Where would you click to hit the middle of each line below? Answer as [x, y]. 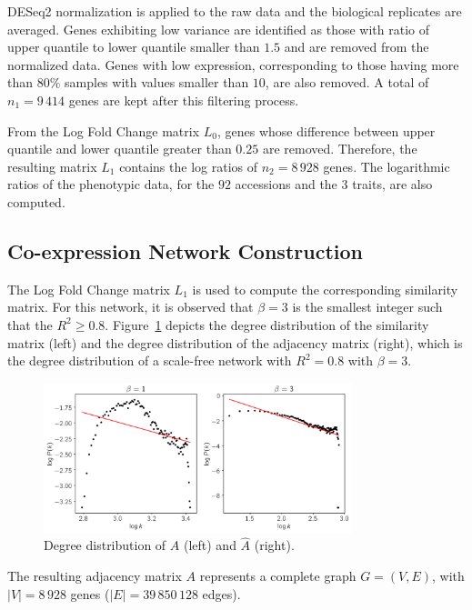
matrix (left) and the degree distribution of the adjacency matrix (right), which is [235, 342]
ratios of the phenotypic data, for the [111, 184]
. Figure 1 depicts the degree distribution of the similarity [267, 324]
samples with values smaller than [157, 82]
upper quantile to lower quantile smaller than [134, 47]
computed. [36, 201]
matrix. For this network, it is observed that [131, 307]
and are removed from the [357, 47]
